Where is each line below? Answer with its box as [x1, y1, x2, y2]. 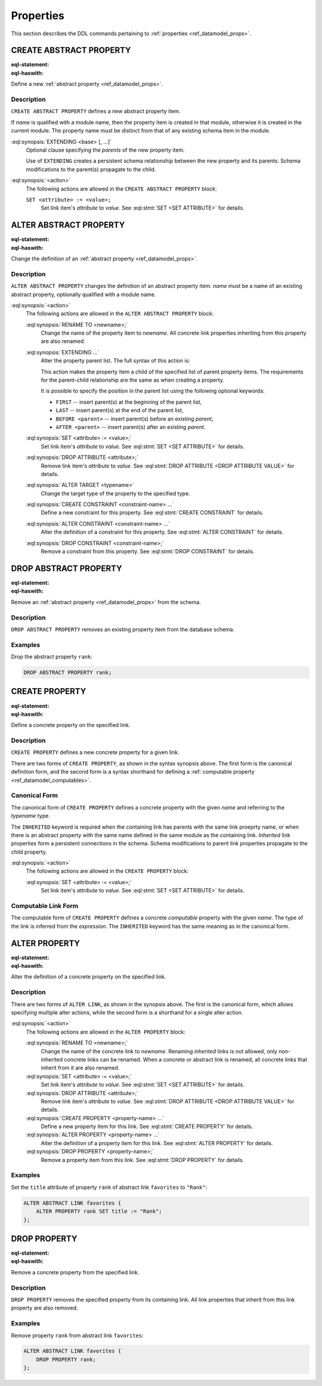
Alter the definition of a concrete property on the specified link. [11, 973, 166, 980]
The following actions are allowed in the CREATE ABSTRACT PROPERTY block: [26, 185, 217, 192]
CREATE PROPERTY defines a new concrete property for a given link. [11, 749, 179, 756]
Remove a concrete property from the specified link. [11, 1268, 140, 1275]
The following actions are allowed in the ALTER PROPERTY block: [26, 1028, 186, 1035]
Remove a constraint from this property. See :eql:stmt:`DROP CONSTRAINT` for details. [41, 548, 255, 555]
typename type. [11, 812, 51, 820]
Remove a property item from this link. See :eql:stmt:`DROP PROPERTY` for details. [41, 1156, 244, 1163]
